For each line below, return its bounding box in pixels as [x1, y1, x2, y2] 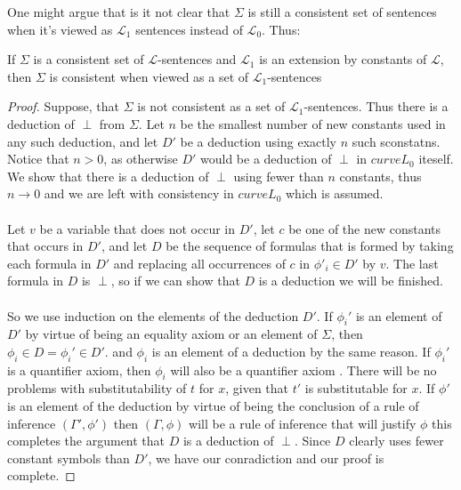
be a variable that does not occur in [39, 219, 236, 237]
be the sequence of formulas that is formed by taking [166, 237, 454, 255]
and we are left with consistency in [44, 184, 234, 203]
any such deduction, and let [7, 132, 158, 150]
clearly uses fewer [349, 431, 444, 450]
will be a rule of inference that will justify [189, 414, 417, 432]
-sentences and [157, 50, 237, 68]
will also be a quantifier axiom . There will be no [170, 360, 437, 379]
